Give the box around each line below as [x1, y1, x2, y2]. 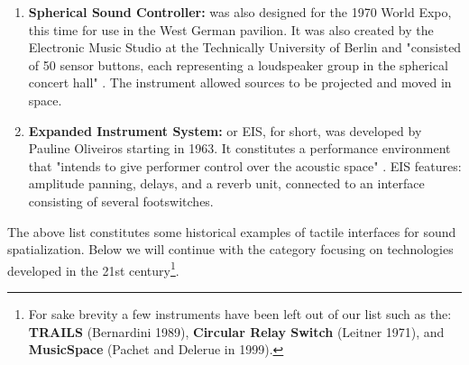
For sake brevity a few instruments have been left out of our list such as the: [28, 304, 452, 323]
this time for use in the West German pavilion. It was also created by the [28, 20, 434, 39]
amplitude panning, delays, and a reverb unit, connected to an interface [28, 174, 425, 193]
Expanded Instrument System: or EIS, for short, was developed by [28, 121, 422, 140]
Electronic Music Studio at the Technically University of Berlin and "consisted [28, 38, 462, 57]
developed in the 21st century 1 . [7, 258, 179, 279]
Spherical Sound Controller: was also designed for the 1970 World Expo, [28, 3, 452, 21]
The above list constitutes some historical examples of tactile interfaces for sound [7, 222, 456, 241]
